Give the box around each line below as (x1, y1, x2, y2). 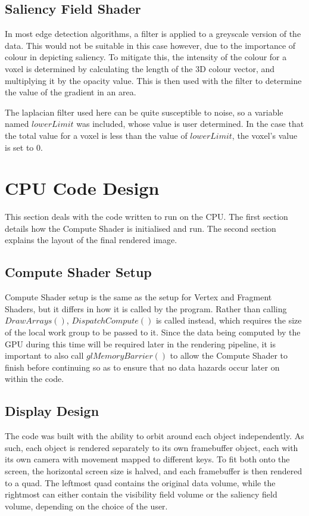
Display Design (5, 402, 99, 420)
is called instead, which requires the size (155, 314, 302, 327)
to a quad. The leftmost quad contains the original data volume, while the (5, 476, 276, 489)
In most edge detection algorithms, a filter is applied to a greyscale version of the (5, 27, 301, 40)
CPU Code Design (5, 176, 160, 200)
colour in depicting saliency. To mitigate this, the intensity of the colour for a (5, 51, 287, 63)
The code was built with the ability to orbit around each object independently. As (5, 430, 304, 442)
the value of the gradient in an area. (5, 86, 136, 98)
